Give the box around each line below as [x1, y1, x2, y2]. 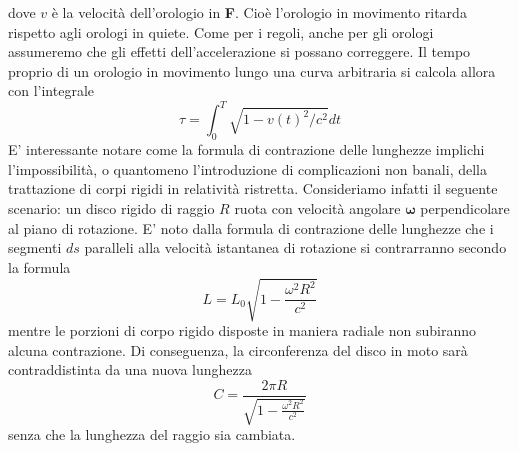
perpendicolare [420, 198, 510, 219]
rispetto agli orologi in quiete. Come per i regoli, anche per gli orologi [8, 21, 434, 42]
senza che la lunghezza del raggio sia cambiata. [8, 424, 296, 445]
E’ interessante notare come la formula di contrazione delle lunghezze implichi [8, 139, 485, 160]
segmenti [8, 237, 62, 258]
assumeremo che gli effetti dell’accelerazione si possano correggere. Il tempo [8, 41, 471, 62]
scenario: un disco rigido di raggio [8, 198, 215, 219]
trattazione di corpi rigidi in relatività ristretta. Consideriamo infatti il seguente [8, 178, 498, 199]
